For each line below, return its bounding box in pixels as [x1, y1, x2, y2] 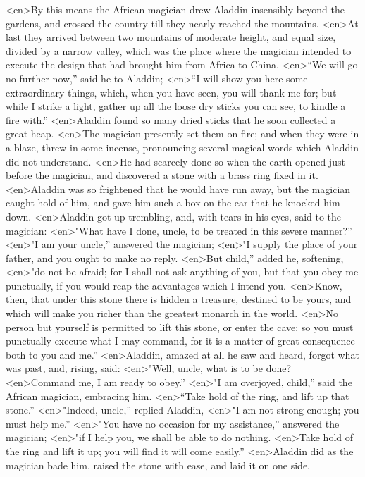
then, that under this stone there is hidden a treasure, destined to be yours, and [6, 292, 352, 306]
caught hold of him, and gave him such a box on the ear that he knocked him [6, 195, 340, 210]
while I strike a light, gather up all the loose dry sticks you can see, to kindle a [6, 99, 346, 113]
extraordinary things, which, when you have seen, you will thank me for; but [6, 85, 337, 99]
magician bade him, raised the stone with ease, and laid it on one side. [6, 457, 310, 472]
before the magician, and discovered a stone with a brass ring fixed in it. [6, 168, 318, 182]
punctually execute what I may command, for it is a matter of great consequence [6, 333, 355, 348]
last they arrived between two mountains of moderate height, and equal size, [6, 30, 336, 44]
